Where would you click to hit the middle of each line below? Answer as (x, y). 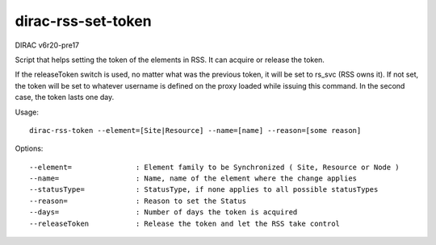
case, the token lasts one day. (65, 98)
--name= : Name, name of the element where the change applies (193, 179)
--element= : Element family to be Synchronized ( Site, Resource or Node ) (214, 167)
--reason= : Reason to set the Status (138, 201)
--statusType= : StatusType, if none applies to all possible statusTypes (204, 190)
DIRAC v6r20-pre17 (47, 45)
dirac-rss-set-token (84, 21)
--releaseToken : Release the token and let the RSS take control (185, 223)
